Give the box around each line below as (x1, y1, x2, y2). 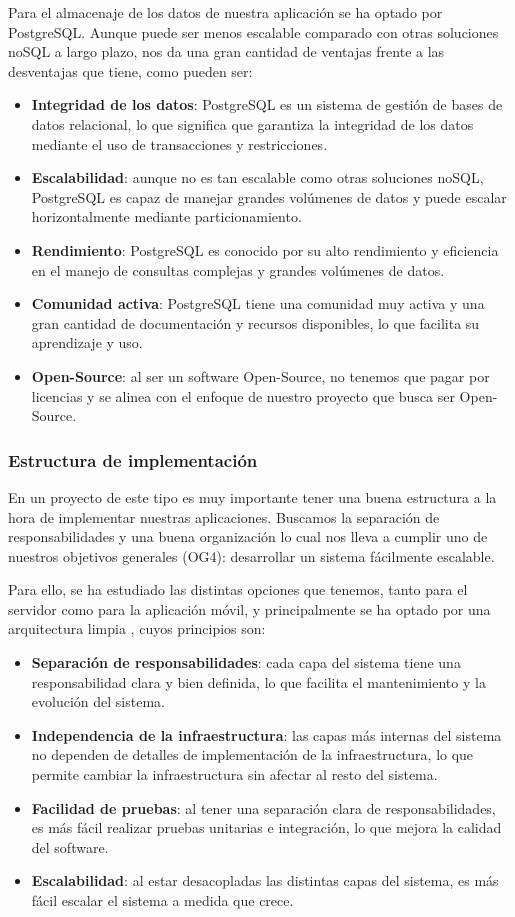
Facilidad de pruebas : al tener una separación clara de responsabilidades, (31, 797, 496, 818)
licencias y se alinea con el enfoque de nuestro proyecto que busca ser (31, 385, 455, 406)
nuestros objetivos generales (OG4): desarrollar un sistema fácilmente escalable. (8, 545, 495, 566)
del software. (31, 836, 109, 857)
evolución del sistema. (31, 691, 165, 712)
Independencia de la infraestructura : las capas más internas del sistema (31, 724, 502, 745)
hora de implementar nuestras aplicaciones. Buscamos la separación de (8, 506, 440, 527)
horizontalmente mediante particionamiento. (31, 206, 302, 227)
